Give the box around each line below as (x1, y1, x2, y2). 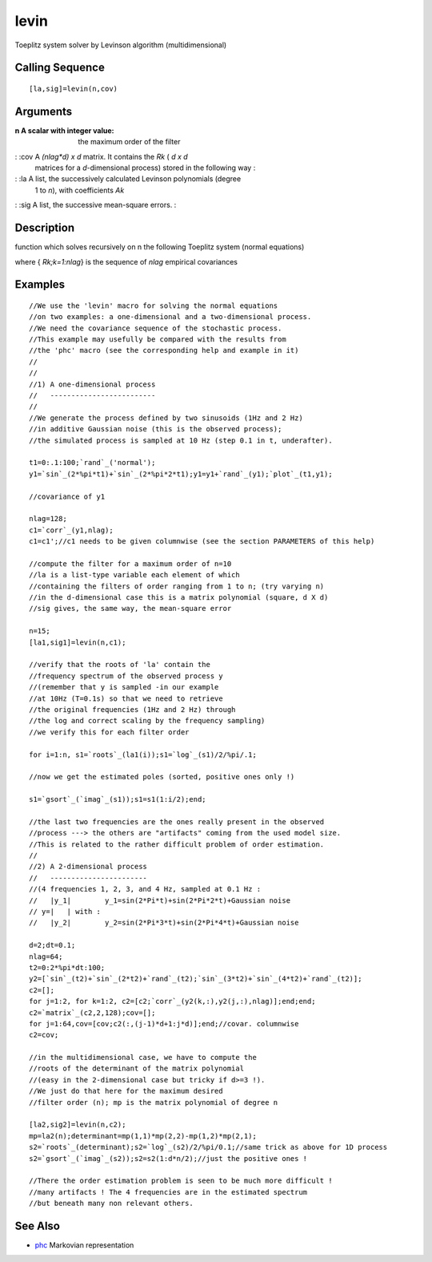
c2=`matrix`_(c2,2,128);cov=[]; (29, 1008, 156, 1017)
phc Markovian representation (34, 1240, 134, 1250)
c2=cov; (29, 1030, 59, 1040)
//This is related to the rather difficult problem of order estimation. (29, 839, 325, 849)
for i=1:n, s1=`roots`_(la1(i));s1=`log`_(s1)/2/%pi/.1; (29, 750, 258, 759)
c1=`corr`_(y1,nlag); (29, 525, 114, 535)
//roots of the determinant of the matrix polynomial (29, 1064, 244, 1074)
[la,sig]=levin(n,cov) (29, 84, 118, 93)
